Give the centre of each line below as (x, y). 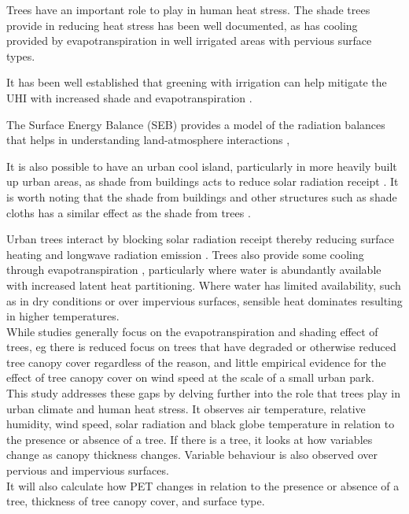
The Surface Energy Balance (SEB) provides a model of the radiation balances (196, 124)
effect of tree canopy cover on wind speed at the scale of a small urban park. (190, 377)
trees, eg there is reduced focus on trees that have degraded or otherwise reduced (201, 347)
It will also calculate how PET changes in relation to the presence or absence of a (203, 485)
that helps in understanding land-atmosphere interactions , (148, 140)
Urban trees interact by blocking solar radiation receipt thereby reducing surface (200, 239)
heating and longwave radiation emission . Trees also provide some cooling (185, 254)
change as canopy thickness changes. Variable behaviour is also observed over (192, 455)
